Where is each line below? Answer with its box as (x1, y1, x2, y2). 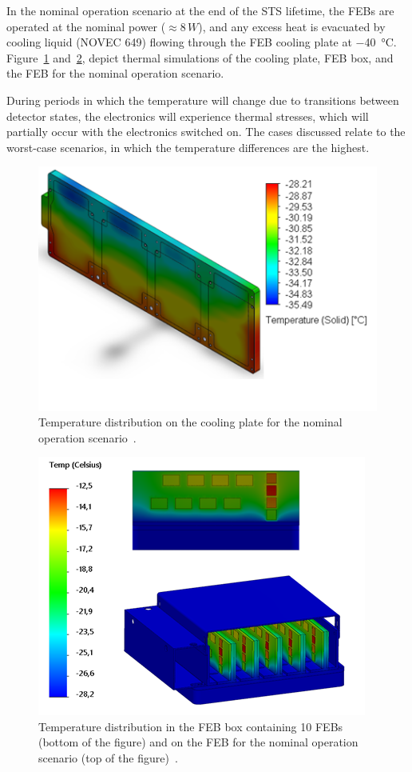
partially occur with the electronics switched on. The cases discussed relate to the (6, 123, 406, 140)
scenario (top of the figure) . (38, 750, 178, 766)
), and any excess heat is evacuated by (198, 18, 386, 34)
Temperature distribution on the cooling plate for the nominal (38, 414, 343, 430)
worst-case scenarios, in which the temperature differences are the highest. (6, 138, 370, 155)
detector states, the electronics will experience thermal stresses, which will (6, 107, 369, 124)
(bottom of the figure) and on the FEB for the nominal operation (38, 734, 359, 750)
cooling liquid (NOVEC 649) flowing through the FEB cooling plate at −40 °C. (6, 34, 397, 50)
